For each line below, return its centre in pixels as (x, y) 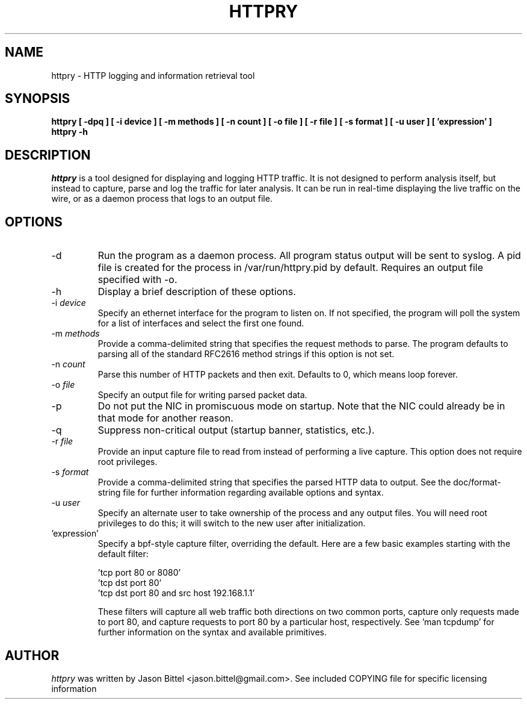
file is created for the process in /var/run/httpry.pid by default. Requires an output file (291, 268)
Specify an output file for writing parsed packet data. (202, 395)
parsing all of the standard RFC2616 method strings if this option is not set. (246, 354)
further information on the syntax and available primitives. (212, 632)
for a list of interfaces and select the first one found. (201, 323)
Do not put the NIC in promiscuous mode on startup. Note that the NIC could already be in (301, 406)
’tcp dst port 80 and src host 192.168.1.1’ (176, 593)
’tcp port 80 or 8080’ (139, 573)
